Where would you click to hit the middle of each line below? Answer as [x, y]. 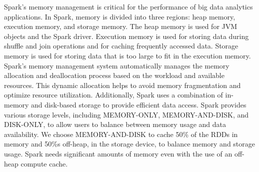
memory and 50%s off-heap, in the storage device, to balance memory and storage [129, 144]
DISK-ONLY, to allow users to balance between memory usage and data [115, 124]
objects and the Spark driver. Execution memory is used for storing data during [126, 36]
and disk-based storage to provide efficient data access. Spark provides [139, 104]
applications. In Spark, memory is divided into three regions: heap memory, [120, 16]
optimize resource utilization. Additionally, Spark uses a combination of [113, 95]
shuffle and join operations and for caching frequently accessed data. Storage [121, 46]
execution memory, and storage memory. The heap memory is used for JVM [121, 26]
